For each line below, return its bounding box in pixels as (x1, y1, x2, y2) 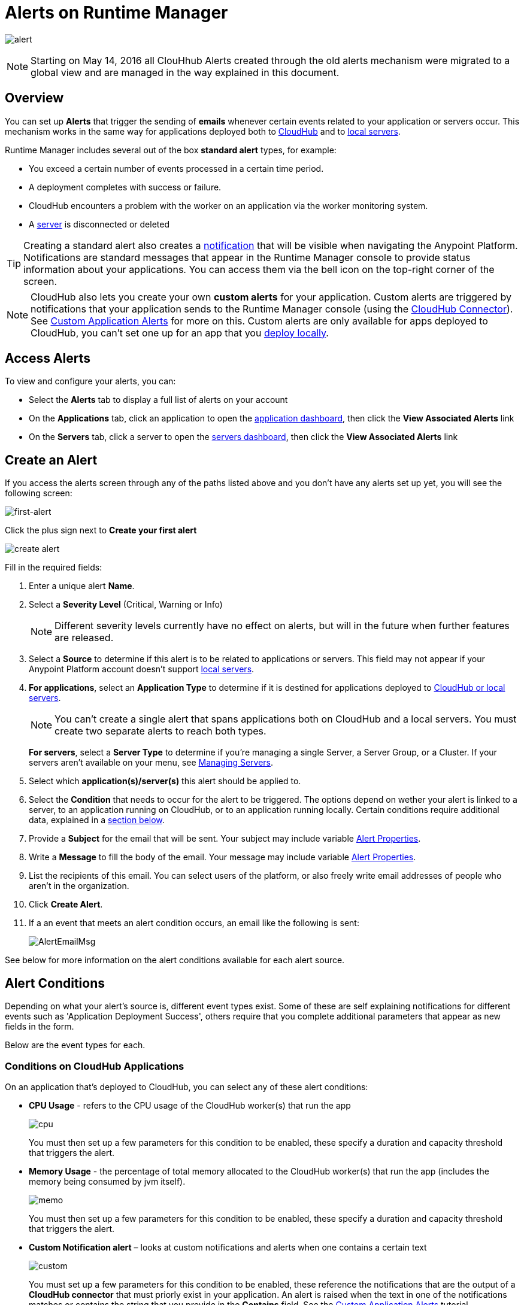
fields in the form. (5, 1021, 74, 1032)
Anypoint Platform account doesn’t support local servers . (29, 664, 255, 675)
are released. (54, 632, 114, 644)
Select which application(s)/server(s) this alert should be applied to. (29, 776, 301, 787)
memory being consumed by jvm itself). (29, 1176, 186, 1186)
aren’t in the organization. (29, 881, 129, 891)
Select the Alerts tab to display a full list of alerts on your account (29, 394, 288, 405)
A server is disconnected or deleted (29, 218, 169, 229)
